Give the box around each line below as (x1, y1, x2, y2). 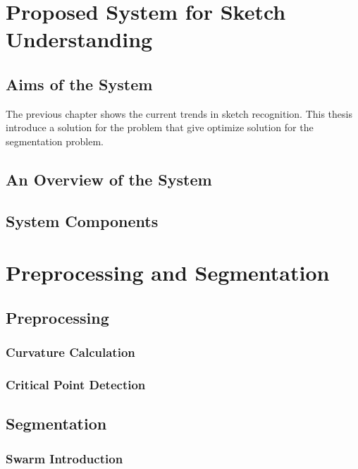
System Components (6, 209, 159, 231)
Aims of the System (6, 73, 153, 95)
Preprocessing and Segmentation (6, 258, 330, 287)
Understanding (6, 25, 153, 54)
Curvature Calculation (6, 343, 135, 361)
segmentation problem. (6, 133, 104, 148)
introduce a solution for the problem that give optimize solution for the (6, 120, 314, 135)
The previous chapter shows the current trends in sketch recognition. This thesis (6, 106, 352, 121)
